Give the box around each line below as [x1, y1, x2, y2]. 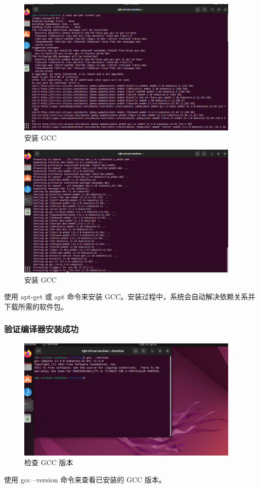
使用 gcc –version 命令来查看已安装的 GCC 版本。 [4, 474, 166, 484]
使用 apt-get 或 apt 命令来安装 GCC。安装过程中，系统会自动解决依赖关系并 [4, 291, 255, 302]
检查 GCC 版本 [24, 457, 73, 468]
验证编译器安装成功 [4, 323, 79, 335]
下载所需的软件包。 [4, 301, 68, 311]
